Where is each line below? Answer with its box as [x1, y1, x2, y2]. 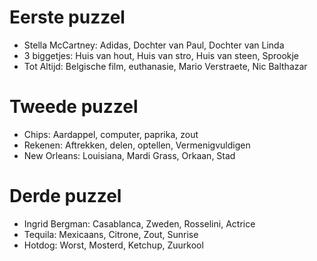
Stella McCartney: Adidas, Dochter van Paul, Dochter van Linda [23, 39, 285, 51]
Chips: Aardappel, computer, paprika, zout [23, 128, 199, 140]
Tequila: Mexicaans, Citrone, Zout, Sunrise [23, 228, 199, 240]
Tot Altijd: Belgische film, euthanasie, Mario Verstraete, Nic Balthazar [23, 60, 308, 72]
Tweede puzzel [9, 96, 139, 118]
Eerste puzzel [9, 6, 126, 29]
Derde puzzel [9, 185, 122, 208]
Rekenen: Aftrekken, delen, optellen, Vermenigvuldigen [23, 139, 251, 151]
